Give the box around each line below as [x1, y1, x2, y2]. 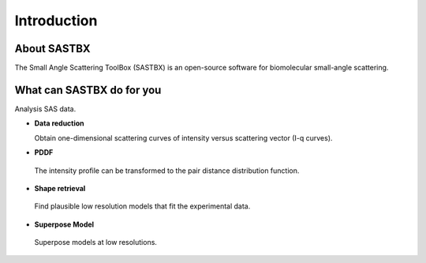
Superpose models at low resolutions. [34, 238, 158, 247]
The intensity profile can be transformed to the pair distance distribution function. [34, 166, 300, 175]
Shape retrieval [34, 183, 86, 193]
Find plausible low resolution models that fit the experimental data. [34, 201, 251, 211]
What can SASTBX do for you [14, 83, 162, 96]
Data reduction [34, 118, 84, 128]
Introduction [14, 12, 98, 29]
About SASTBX [14, 42, 91, 55]
